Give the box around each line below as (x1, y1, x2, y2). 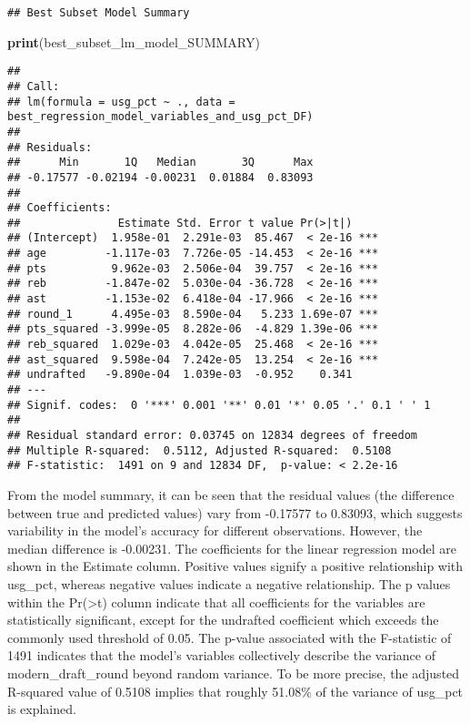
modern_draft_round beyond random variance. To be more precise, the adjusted (7, 663, 460, 682)
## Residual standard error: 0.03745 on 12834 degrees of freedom (7, 429, 418, 442)
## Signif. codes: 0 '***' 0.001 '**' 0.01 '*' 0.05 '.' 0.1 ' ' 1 (7, 398, 431, 412)
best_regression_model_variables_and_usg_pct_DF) (7, 110, 314, 124)
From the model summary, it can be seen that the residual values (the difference (7, 484, 455, 504)
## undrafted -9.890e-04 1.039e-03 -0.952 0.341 (7, 368, 353, 382)
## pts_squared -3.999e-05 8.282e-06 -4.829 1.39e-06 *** (7, 322, 379, 336)
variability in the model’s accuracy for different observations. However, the (7, 521, 423, 540)
